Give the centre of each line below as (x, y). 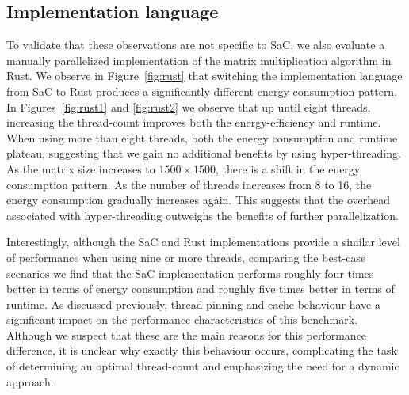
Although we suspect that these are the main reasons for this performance (187, 334)
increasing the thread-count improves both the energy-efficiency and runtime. (194, 122)
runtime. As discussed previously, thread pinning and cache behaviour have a (193, 304)
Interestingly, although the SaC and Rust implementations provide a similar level (203, 242)
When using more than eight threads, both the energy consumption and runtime (202, 137)
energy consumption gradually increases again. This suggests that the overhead (199, 200)
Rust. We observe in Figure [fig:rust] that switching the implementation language (204, 76)
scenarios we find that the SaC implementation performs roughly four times (190, 273)
